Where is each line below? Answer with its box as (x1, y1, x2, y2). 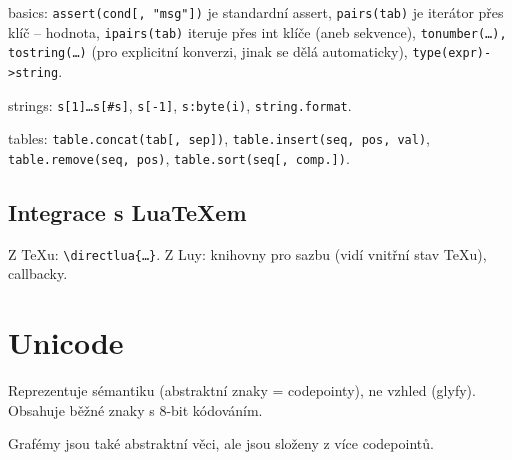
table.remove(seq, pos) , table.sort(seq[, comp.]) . (8, 147, 350, 168)
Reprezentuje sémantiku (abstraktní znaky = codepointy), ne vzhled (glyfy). (8, 380, 476, 401)
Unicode (8, 322, 124, 363)
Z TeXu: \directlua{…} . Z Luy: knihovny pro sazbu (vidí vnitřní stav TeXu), (8, 243, 487, 264)
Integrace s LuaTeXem (8, 196, 247, 227)
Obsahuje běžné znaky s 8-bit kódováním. (8, 399, 263, 420)
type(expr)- (412, 46, 492, 61)
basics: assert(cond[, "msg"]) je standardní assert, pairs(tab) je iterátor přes (8, 2, 504, 22)
